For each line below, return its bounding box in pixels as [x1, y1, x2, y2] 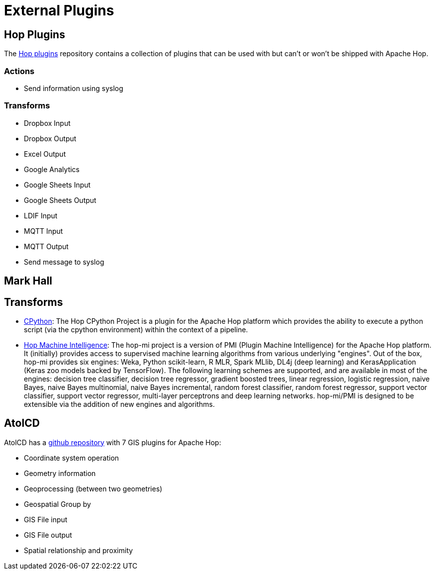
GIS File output [24, 530, 72, 539]
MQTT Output [24, 242, 69, 251]
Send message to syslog [24, 257, 104, 266]
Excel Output [24, 149, 66, 158]
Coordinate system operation [24, 453, 119, 462]
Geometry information [24, 469, 96, 478]
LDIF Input [24, 211, 58, 220]
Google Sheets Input [24, 180, 91, 189]
